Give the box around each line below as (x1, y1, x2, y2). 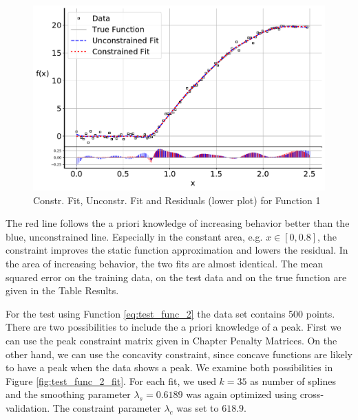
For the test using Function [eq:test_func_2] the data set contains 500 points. (6, 306, 335, 320)
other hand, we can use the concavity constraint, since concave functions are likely (6, 346, 352, 361)
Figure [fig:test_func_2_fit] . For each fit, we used (6, 373, 216, 388)
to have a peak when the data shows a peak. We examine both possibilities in (6, 360, 333, 375)
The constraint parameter (52, 400, 161, 415)
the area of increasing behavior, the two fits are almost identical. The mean (6, 256, 324, 270)
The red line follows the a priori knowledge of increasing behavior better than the (6, 216, 350, 230)
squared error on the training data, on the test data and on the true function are (6, 269, 347, 284)
